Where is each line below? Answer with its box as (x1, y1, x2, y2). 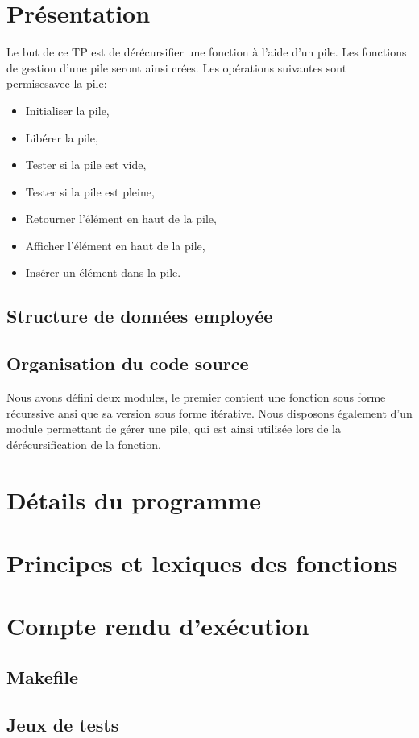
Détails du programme (6, 483, 262, 516)
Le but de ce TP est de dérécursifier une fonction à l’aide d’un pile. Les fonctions (6, 43, 407, 60)
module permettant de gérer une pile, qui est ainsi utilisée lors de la (6, 420, 342, 437)
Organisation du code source (6, 351, 249, 376)
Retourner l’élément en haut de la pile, (25, 210, 217, 227)
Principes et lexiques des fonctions (6, 546, 398, 579)
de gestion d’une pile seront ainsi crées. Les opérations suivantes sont (6, 59, 347, 76)
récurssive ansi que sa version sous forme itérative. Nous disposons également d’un (6, 404, 413, 421)
